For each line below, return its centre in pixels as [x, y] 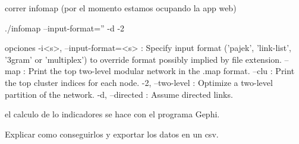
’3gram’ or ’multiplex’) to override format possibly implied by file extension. [143, 59]
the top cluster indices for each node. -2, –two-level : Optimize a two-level [139, 82]
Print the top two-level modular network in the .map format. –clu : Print [161, 71]
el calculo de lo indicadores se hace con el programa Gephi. [112, 114]
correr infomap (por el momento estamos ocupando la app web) [121, 8]
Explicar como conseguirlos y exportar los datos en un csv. [112, 134]
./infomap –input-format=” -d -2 [65, 28]
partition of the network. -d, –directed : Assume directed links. [119, 94]
